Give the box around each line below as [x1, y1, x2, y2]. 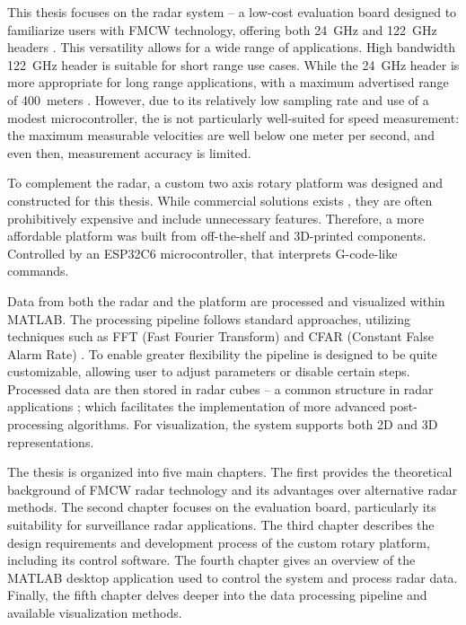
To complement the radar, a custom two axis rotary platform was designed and [7, 173, 444, 192]
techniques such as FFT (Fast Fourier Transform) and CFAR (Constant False [7, 327, 434, 346]
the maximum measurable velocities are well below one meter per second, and [7, 126, 435, 145]
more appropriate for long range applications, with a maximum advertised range [7, 73, 449, 92]
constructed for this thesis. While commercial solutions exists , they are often [7, 190, 433, 209]
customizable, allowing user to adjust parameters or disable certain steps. [7, 362, 410, 381]
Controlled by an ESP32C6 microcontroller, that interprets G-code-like [7, 243, 398, 262]
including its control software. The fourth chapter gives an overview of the [7, 550, 416, 569]
